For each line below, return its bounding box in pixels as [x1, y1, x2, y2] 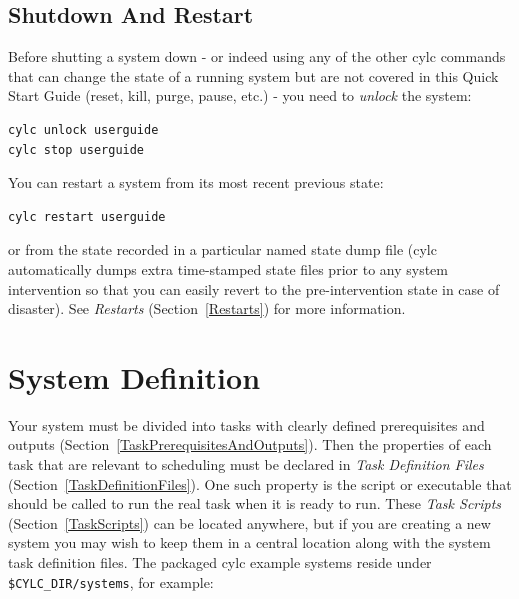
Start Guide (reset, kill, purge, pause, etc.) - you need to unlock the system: [8, 85, 472, 106]
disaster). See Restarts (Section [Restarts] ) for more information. [8, 298, 406, 319]
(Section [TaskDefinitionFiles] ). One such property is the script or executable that [8, 473, 512, 494]
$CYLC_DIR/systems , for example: [8, 571, 214, 592]
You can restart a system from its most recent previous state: [8, 172, 384, 193]
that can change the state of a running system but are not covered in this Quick [8, 65, 499, 86]
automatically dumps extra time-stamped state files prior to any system [8, 258, 448, 279]
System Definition [8, 356, 261, 397]
